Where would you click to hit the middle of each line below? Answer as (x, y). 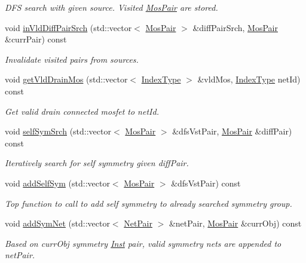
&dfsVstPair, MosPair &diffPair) (232, 131)
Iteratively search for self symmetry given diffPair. (97, 163)
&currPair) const (36, 39)
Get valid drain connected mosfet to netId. (82, 111)
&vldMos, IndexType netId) (249, 79)
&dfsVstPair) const (206, 183)
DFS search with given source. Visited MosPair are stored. (111, 7)
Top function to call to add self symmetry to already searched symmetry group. (149, 203)
